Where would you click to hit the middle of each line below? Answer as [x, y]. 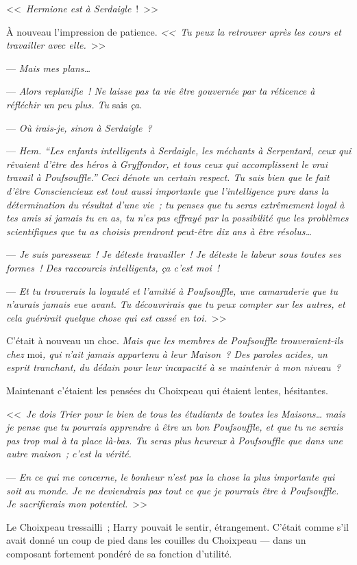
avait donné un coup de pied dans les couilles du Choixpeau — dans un [156, 540]
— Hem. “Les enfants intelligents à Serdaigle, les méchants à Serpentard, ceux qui [179, 151]
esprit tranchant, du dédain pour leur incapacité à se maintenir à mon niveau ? [173, 367]
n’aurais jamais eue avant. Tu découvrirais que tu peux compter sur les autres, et [176, 304]
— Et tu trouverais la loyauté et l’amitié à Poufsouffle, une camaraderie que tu [172, 290]
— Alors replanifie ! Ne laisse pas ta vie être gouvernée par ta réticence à [161, 91]
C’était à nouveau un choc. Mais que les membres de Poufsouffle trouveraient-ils [175, 340]
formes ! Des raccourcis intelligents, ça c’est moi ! [113, 267]
